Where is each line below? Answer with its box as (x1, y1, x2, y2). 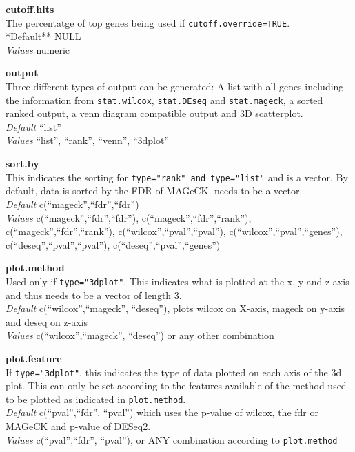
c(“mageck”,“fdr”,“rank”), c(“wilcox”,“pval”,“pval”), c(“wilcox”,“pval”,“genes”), (6, 224, 343, 238)
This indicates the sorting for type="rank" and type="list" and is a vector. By (6, 169, 348, 184)
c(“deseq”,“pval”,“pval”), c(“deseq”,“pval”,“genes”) (6, 237, 221, 251)
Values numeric (6, 42, 70, 56)
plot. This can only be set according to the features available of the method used (6, 378, 347, 393)
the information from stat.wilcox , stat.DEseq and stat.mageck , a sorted (6, 92, 323, 107)
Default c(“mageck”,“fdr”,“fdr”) (6, 196, 139, 211)
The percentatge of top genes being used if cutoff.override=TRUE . (6, 15, 290, 30)
